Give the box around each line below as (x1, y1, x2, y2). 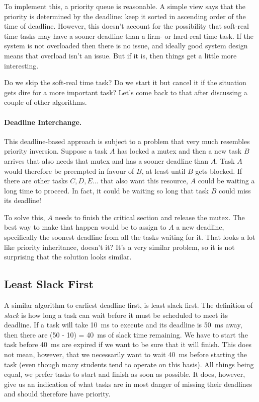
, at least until (141, 165, 186, 176)
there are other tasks (4, 175, 68, 186)
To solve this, (4, 212, 45, 222)
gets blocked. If (195, 165, 242, 176)
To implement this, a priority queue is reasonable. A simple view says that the (4, 1, 246, 11)
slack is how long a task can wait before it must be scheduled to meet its (4, 309, 228, 320)
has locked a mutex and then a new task (117, 146, 242, 156)
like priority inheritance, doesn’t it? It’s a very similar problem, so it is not (4, 241, 235, 252)
